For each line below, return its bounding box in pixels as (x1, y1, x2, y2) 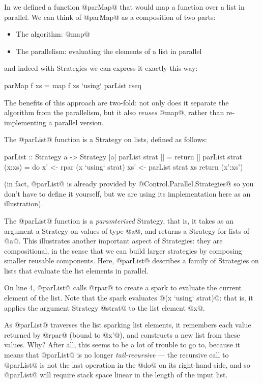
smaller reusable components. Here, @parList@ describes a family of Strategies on (4, 255, 259, 266)
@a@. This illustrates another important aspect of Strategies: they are (4, 235, 223, 246)
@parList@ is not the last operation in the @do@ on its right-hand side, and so (4, 359, 250, 370)
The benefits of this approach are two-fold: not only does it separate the (4, 97, 229, 107)
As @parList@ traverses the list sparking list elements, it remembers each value (4, 319, 251, 330)
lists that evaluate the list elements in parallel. (4, 265, 149, 276)
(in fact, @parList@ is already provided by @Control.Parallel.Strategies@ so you (4, 178, 254, 189)
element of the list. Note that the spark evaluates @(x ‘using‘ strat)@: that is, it (4, 292, 253, 303)
